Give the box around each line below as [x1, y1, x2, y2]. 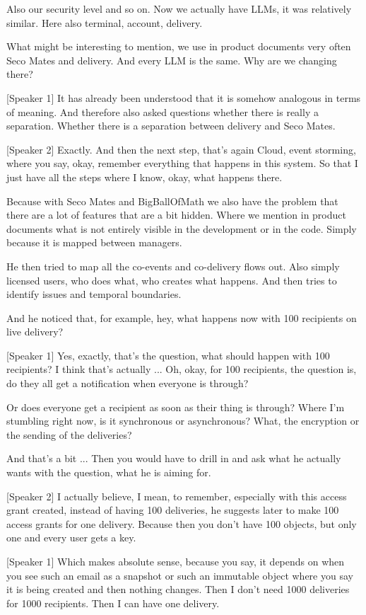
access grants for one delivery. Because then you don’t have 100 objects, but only [6, 516, 357, 531]
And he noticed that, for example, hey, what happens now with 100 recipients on [6, 310, 357, 325]
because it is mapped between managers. [6, 235, 182, 250]
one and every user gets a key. [6, 530, 136, 545]
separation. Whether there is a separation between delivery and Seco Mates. [6, 118, 336, 133]
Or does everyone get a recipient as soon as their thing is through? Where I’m [6, 399, 345, 414]
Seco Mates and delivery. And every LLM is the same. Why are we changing [6, 52, 337, 67]
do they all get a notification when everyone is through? [6, 376, 249, 391]
